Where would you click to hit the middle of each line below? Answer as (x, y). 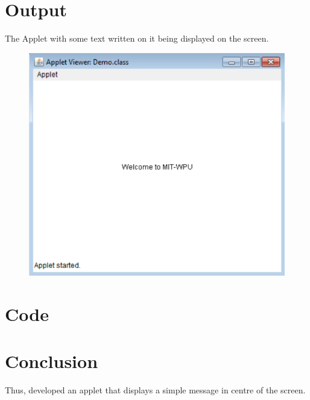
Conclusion (52, 361)
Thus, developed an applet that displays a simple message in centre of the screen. (155, 390)
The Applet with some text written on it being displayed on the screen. (137, 38)
